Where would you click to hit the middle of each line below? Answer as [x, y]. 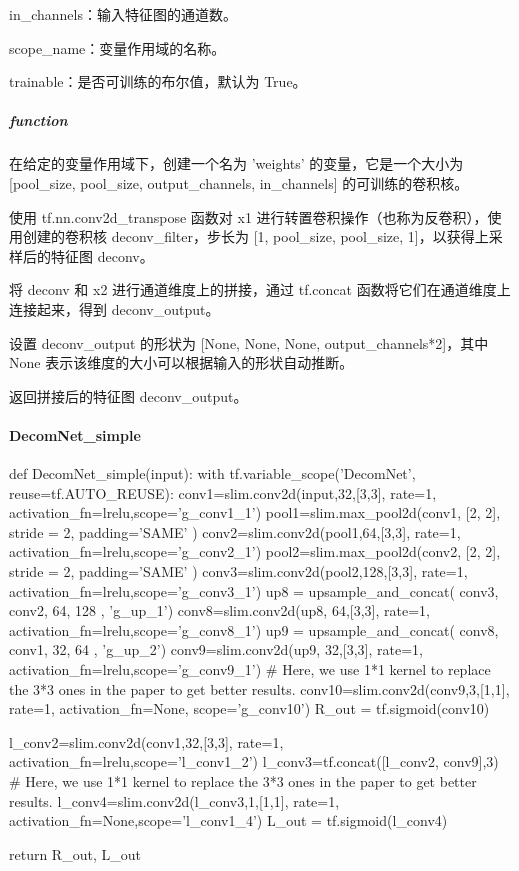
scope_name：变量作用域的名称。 [117, 47]
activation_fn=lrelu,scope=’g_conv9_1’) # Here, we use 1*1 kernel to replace [250, 669]
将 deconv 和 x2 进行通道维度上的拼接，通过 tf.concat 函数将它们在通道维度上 [260, 289]
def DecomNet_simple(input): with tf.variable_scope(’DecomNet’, [212, 473]
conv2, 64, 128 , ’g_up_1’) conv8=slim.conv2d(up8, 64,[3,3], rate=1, [219, 610]
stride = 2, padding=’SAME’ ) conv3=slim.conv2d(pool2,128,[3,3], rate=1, [238, 571]
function [38, 120]
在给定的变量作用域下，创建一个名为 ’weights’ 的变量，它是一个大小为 [236, 163]
